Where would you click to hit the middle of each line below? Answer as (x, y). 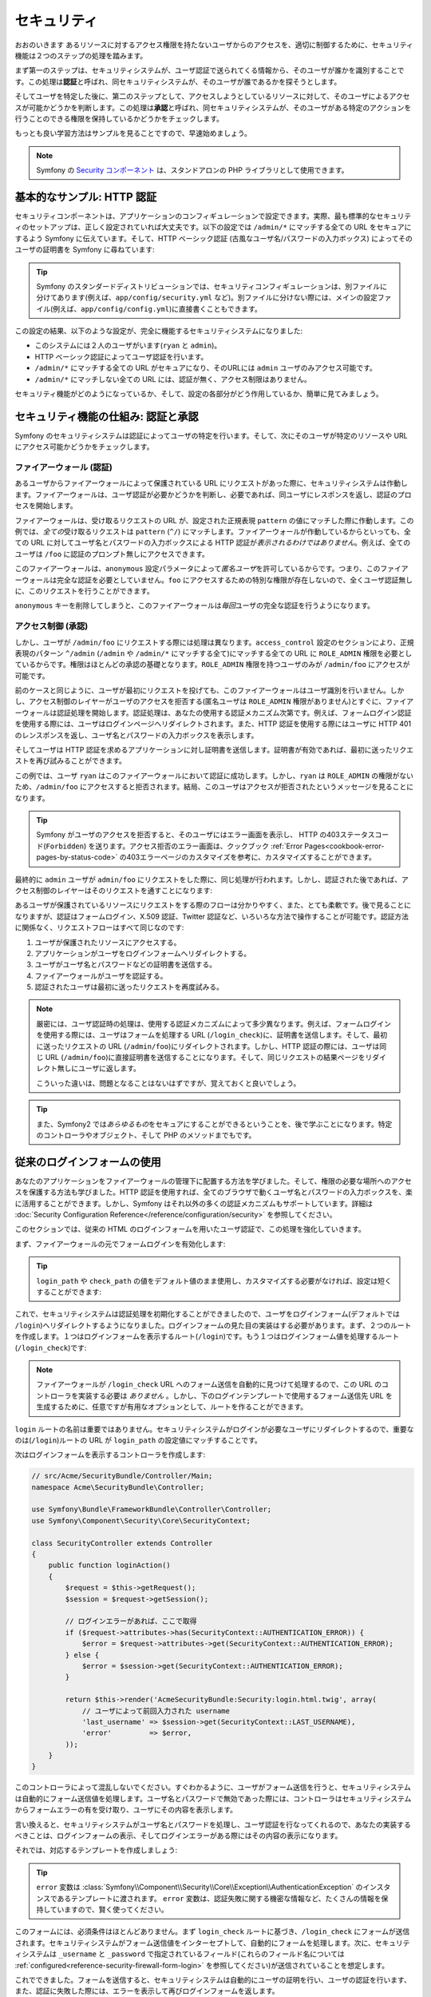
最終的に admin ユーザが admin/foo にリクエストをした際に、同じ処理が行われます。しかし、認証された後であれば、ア (212, 879)
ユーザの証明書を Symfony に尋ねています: (85, 250)
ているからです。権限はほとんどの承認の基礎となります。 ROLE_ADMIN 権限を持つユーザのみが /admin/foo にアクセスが (212, 665)
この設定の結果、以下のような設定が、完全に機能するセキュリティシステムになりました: (159, 331)
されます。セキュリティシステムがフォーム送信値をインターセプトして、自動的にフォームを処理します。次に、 (195, 1943)
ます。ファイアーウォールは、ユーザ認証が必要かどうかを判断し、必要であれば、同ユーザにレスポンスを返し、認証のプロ (213, 494)
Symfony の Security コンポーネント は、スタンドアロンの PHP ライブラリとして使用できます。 (192, 170)
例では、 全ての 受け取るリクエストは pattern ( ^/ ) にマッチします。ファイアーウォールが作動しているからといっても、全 (213, 532)
